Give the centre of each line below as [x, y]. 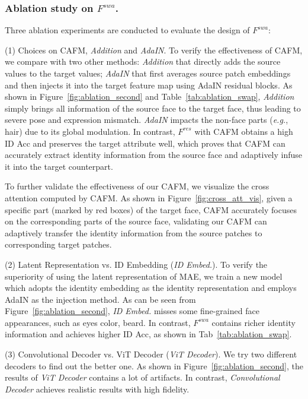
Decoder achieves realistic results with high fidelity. [97, 389]
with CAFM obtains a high [244, 131]
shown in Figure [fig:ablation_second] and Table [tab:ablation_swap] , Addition [150, 96]
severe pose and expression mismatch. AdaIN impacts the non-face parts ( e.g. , [147, 120]
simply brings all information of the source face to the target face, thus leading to [153, 108]
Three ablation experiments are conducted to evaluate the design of [127, 30]
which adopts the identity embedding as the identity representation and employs [151, 288]
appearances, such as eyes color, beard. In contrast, [98, 322]
